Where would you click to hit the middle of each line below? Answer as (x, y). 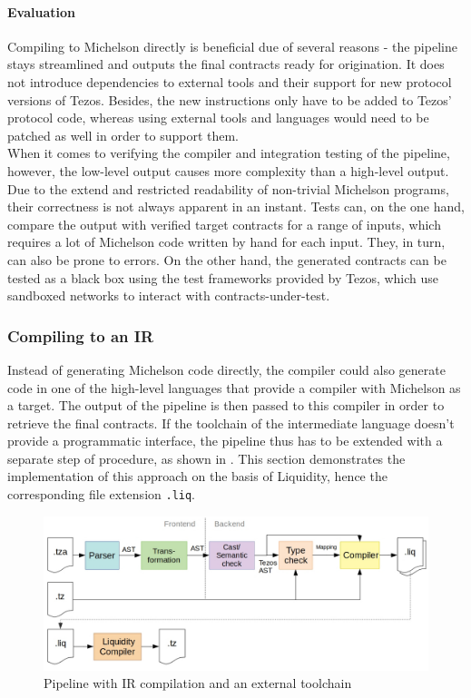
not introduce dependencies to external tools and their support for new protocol (230, 81)
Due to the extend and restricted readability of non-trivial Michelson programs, (228, 188)
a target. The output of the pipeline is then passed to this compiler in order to (226, 405)
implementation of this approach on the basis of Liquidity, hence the (197, 476)
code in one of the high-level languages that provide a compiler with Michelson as (234, 387)
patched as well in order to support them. (123, 135)
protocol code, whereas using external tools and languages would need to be (218, 118)
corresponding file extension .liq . (102, 494)
